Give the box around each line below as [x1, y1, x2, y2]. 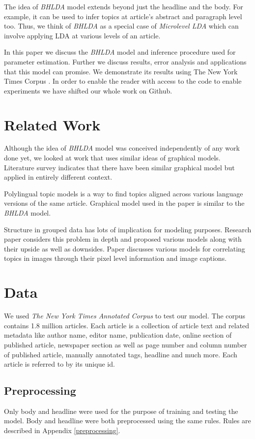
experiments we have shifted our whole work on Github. [4, 85, 172, 95]
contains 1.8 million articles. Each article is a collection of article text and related [4, 320, 250, 330]
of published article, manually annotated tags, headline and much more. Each [4, 349, 237, 359]
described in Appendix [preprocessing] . [4, 425, 120, 436]
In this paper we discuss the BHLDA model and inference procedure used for [4, 47, 236, 57]
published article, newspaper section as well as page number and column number [4, 339, 247, 349]
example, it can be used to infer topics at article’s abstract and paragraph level [4, 11, 242, 21]
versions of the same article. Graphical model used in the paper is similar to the [4, 198, 245, 208]
